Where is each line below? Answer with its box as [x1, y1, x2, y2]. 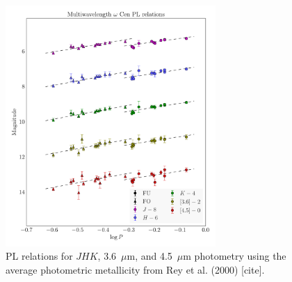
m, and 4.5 [127, 249, 172, 263]
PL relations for [6, 249, 73, 263]
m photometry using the [183, 249, 286, 263]
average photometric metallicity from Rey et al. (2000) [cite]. [6, 262, 265, 276]
